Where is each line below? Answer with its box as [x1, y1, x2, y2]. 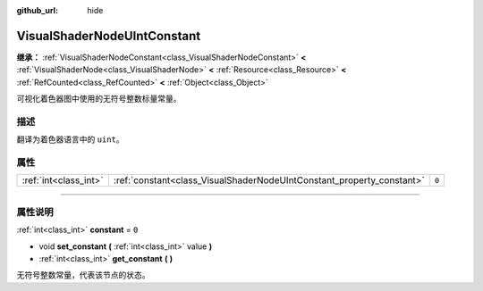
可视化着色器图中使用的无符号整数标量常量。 [16, 94, 182, 104]
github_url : [16, 5, 58, 15]
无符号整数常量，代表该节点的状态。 [16, 270, 150, 280]
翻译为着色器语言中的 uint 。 [16, 134, 124, 145]
